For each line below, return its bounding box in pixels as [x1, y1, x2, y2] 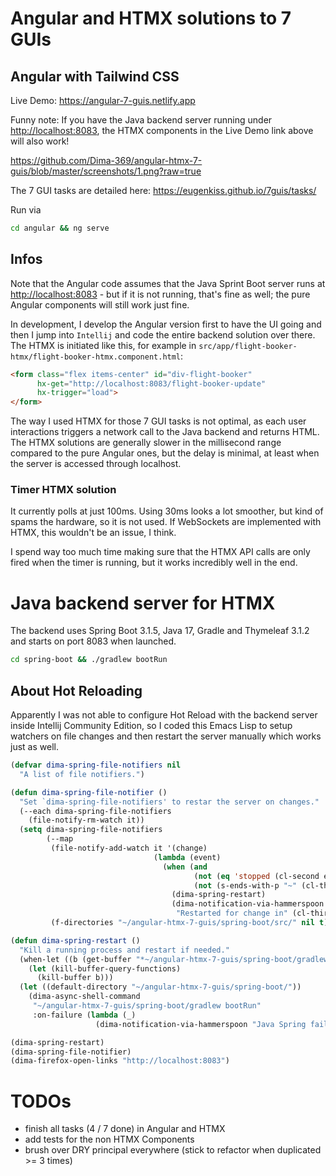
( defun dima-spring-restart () [10, 935, 141, 946]
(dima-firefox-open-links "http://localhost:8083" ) [10, 1056, 230, 1066]
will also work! [10, 135, 70, 147]
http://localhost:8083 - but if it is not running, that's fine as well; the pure [10, 288, 311, 300]
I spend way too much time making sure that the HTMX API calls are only [10, 546, 311, 558]
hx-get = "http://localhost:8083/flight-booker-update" [36, 378, 267, 389]
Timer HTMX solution [10, 483, 117, 497]
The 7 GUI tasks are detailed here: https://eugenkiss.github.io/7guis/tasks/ [10, 185, 317, 196]
